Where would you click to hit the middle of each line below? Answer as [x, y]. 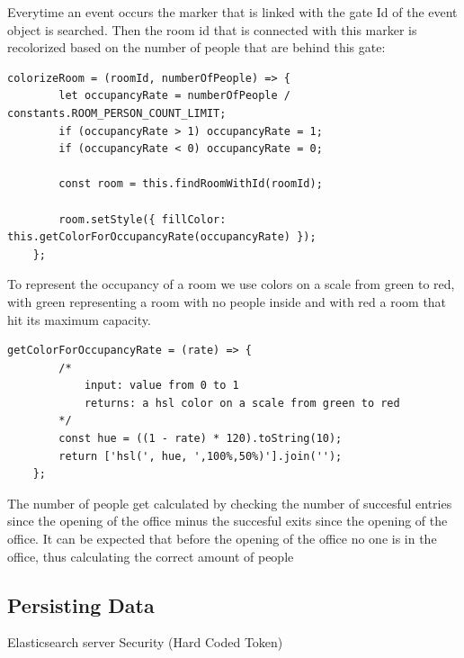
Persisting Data [81, 604]
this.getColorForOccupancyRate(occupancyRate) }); [162, 237]
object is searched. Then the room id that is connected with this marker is [212, 29]
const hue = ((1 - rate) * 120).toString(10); [201, 439]
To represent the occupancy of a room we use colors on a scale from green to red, [231, 284]
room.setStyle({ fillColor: [143, 219]
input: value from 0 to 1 [161, 386]
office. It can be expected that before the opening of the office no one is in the [222, 539]
